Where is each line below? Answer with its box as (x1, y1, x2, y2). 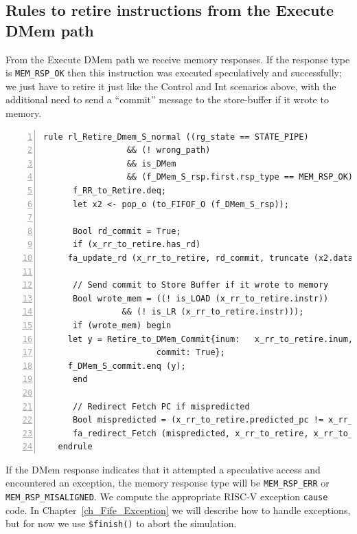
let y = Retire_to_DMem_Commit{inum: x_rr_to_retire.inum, (67, 334, 354, 344)
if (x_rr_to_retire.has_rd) (72, 239, 201, 250)
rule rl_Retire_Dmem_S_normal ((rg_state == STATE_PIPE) (43, 131, 309, 142)
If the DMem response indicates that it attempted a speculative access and (5, 462, 321, 476)
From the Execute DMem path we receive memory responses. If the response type (5, 52, 350, 66)
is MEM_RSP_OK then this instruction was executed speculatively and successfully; (5, 65, 342, 80)
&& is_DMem (126, 158, 176, 169)
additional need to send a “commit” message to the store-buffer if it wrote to (5, 92, 329, 107)
